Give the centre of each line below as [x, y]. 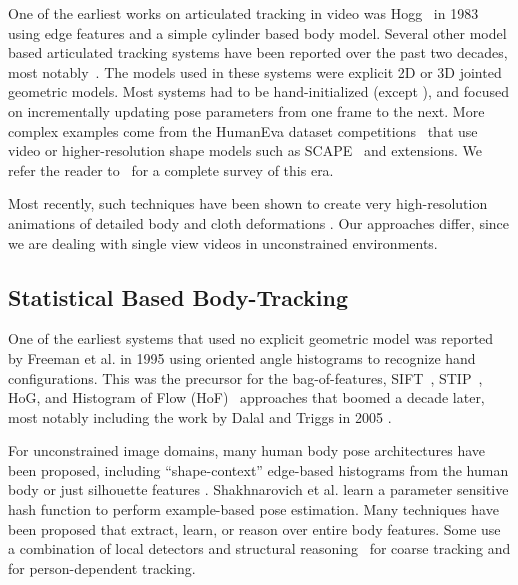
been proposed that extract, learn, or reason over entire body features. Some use [254, 528]
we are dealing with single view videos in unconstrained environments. [223, 242]
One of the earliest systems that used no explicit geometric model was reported [251, 338]
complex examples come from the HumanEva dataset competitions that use [243, 130]
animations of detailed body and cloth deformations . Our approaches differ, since [259, 222]
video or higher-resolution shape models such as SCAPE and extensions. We [245, 150]
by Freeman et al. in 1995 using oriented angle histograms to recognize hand [242, 357]
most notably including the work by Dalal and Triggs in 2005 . [200, 416]
